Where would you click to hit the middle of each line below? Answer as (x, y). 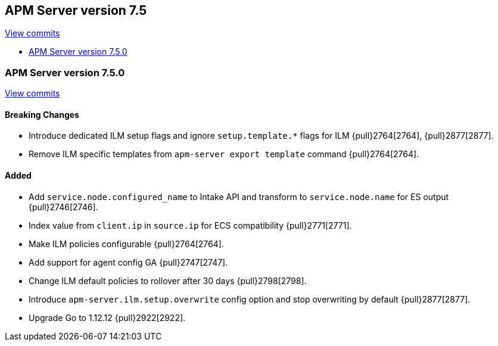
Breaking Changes (42, 114)
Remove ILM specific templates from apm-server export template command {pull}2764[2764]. (224, 154)
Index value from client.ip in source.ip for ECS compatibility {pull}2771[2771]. (190, 225)
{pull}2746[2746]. (63, 207)
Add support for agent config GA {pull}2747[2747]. (128, 262)
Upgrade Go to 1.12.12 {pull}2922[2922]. (107, 317)
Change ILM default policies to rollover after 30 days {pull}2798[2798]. (168, 280)
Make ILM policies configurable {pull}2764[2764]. (126, 244)
